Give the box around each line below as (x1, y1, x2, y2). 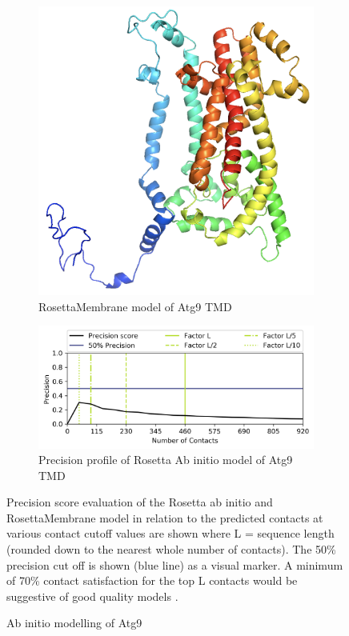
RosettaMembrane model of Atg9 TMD (38, 298, 232, 314)
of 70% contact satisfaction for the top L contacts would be (6, 572, 298, 589)
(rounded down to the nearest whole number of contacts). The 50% (6, 541, 336, 558)
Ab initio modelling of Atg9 (6, 614, 142, 631)
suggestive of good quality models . (6, 587, 179, 604)
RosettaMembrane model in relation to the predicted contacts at (6, 509, 323, 526)
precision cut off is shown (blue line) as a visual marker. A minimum (6, 556, 343, 573)
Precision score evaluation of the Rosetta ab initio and (6, 494, 273, 510)
